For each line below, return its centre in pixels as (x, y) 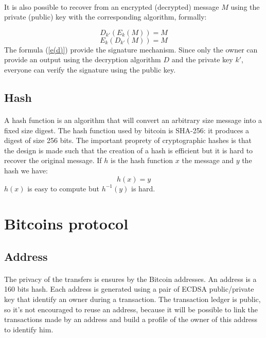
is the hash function (142, 160)
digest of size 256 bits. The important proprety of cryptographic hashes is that (128, 140)
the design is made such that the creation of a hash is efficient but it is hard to (129, 150)
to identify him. (29, 329)
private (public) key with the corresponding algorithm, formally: (105, 17)
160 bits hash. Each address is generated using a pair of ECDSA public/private (129, 289)
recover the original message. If (53, 160)
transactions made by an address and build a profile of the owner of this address (131, 319)
